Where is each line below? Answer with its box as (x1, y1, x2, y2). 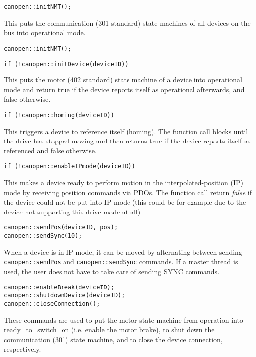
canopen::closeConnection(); (4, 300, 100, 307)
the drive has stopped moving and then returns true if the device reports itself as (4, 136, 251, 146)
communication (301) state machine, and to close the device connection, (4, 334, 223, 344)
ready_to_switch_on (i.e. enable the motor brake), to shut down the (4, 324, 215, 335)
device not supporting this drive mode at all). (4, 206, 143, 216)
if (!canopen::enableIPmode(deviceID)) (4, 163, 135, 170)
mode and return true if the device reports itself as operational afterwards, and (4, 84, 245, 94)
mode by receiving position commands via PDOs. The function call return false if (4, 187, 252, 197)
